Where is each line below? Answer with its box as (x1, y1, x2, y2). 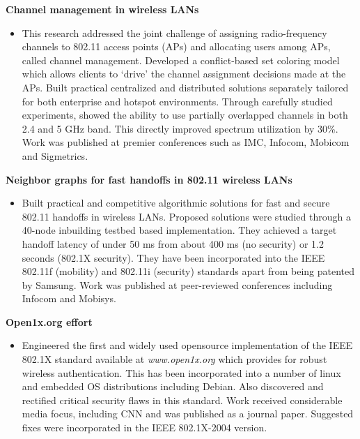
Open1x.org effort (6, 314, 93, 329)
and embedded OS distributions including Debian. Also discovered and (22, 379, 324, 394)
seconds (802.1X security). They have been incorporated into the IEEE (22, 250, 325, 265)
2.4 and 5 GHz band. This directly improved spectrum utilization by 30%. (22, 121, 338, 135)
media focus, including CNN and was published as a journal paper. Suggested (22, 406, 354, 421)
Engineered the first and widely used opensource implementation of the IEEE (22, 338, 353, 352)
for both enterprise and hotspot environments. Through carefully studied (22, 94, 333, 108)
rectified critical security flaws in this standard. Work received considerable (22, 392, 343, 407)
